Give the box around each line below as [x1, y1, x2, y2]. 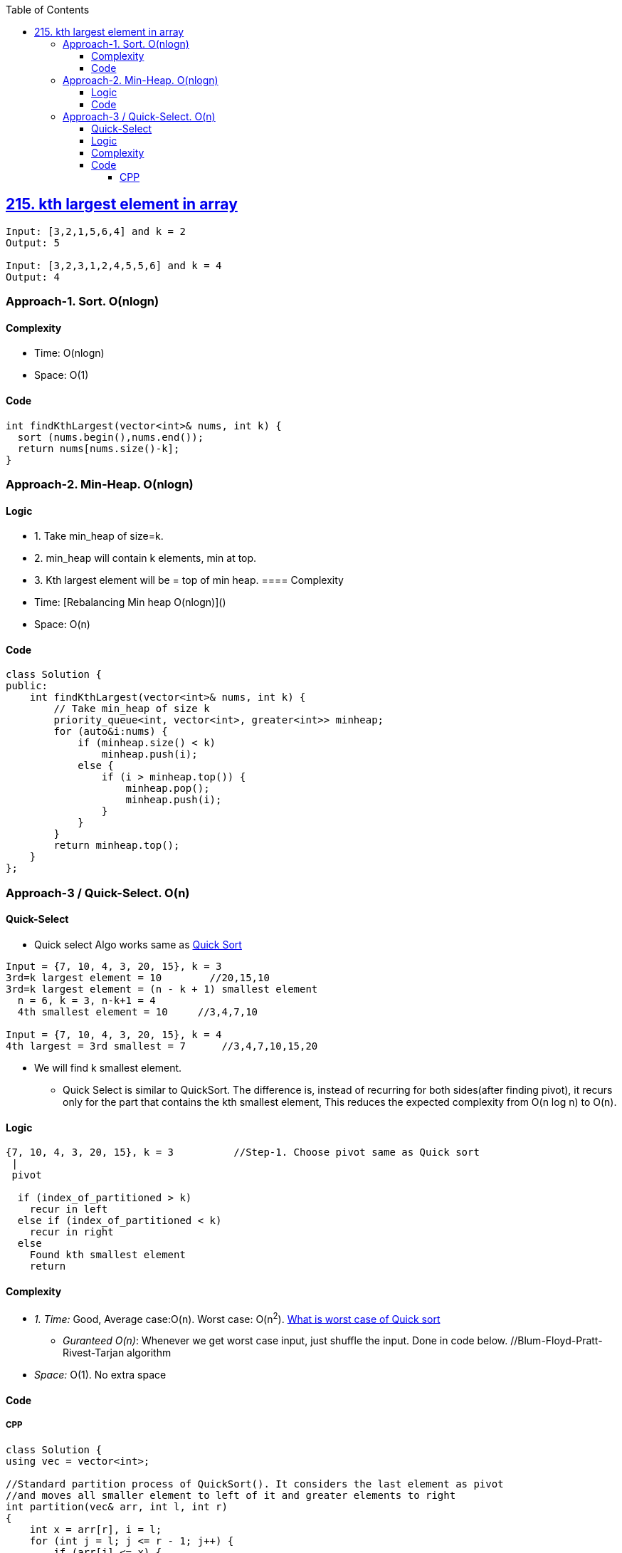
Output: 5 [6, 236, 60, 249]
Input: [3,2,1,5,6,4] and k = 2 [6, 225, 186, 237]
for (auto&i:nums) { [53, 726, 168, 738]
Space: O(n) [34, 618, 90, 631]
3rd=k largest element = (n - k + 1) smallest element [6, 983, 318, 995]
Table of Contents [6, 4, 90, 16]
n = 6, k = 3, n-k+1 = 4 [17, 995, 156, 1007]
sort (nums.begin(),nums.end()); [17, 431, 204, 443]
